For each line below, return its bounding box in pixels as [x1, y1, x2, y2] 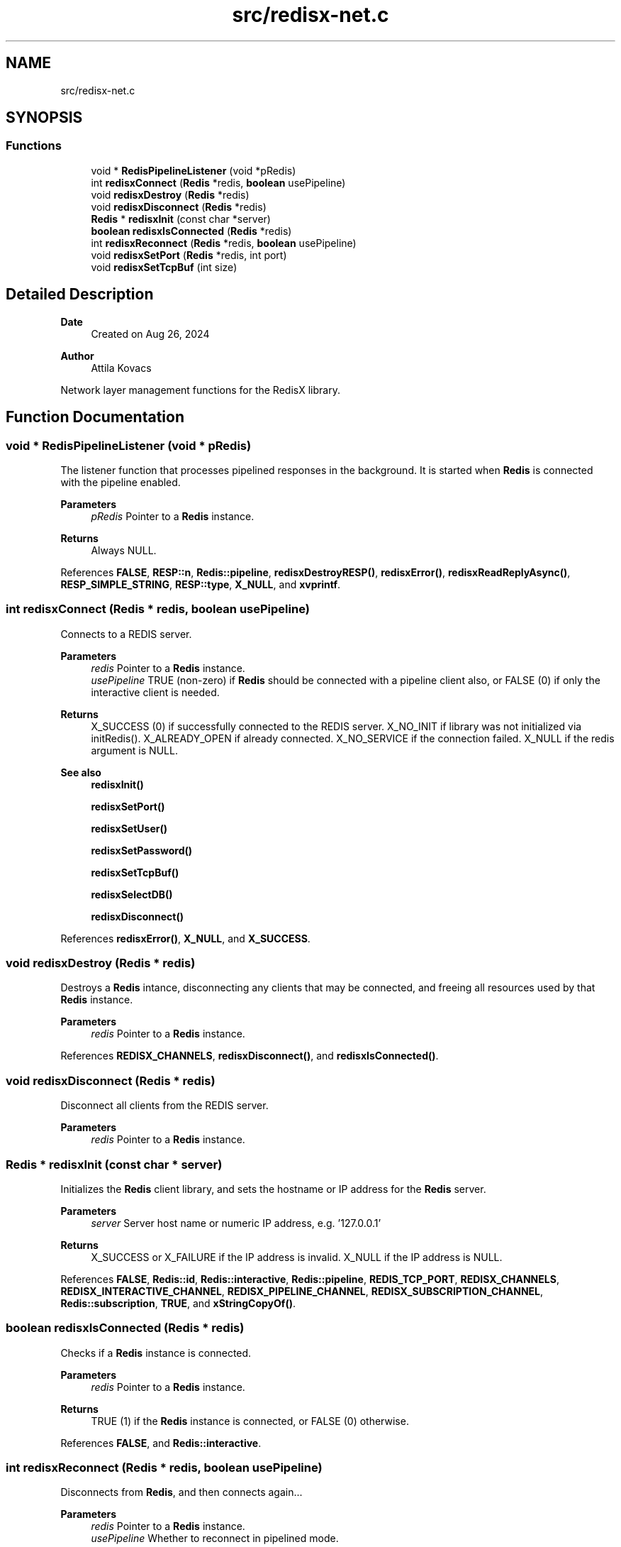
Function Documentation [6, 408, 184, 426]
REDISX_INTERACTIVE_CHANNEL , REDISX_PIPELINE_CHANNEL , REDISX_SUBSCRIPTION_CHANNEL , [60, 1284, 544, 1297]
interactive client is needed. [91, 686, 220, 698]
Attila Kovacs [91, 361, 152, 374]
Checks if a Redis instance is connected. [60, 1346, 252, 1359]
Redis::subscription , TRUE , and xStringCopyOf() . [60, 1296, 296, 1309]
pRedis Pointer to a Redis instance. [91, 510, 254, 522]
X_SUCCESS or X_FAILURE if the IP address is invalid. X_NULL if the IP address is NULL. [91, 1250, 503, 1263]
